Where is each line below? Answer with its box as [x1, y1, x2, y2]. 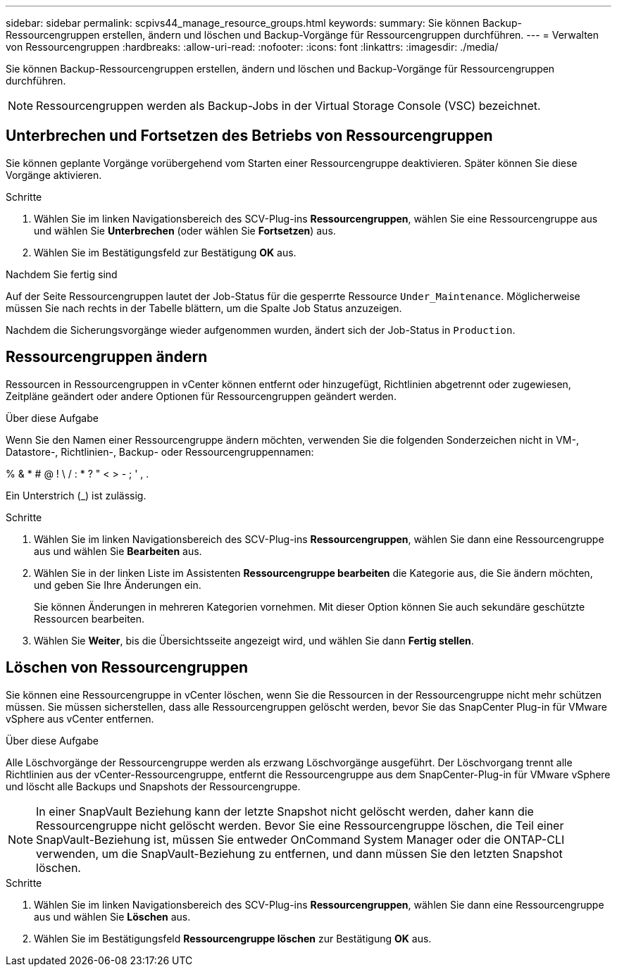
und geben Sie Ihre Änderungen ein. [34, 578, 201, 591]
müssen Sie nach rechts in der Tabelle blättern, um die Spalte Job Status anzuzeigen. [6, 301, 402, 314]
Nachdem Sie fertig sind [6, 268, 118, 280]
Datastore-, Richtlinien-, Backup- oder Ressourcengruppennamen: [6, 445, 314, 458]
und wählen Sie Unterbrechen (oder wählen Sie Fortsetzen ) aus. [34, 224, 336, 237]
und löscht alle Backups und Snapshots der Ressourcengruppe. [6, 780, 301, 792]
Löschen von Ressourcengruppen [6, 659, 249, 677]
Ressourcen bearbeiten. [34, 612, 145, 625]
